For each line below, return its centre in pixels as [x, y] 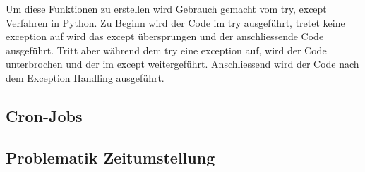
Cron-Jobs [44, 115]
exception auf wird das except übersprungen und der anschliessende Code [165, 36]
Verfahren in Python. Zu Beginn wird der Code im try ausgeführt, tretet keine [175, 22]
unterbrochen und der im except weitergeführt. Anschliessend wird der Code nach [182, 64]
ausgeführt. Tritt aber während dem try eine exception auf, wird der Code [166, 50]
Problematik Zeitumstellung [110, 157]
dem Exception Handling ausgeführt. [85, 77]
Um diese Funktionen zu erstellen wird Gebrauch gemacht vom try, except [166, 8]
